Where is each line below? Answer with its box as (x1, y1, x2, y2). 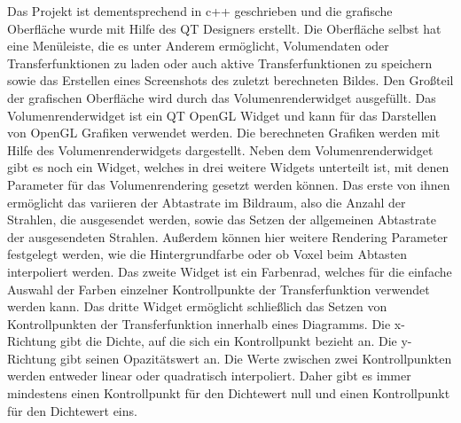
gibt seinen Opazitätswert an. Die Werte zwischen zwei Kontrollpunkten (60, 349, 452, 367)
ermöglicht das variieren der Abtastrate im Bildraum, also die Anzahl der (7, 192, 406, 211)
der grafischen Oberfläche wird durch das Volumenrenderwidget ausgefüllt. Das (7, 88, 436, 106)
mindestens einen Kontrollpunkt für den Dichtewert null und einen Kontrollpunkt (7, 384, 450, 403)
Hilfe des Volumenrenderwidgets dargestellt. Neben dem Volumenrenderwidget (7, 140, 434, 159)
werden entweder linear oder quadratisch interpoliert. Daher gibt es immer (7, 366, 411, 385)
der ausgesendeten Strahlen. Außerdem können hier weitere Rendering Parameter (7, 227, 449, 246)
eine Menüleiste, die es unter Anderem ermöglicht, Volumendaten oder (7, 36, 389, 55)
